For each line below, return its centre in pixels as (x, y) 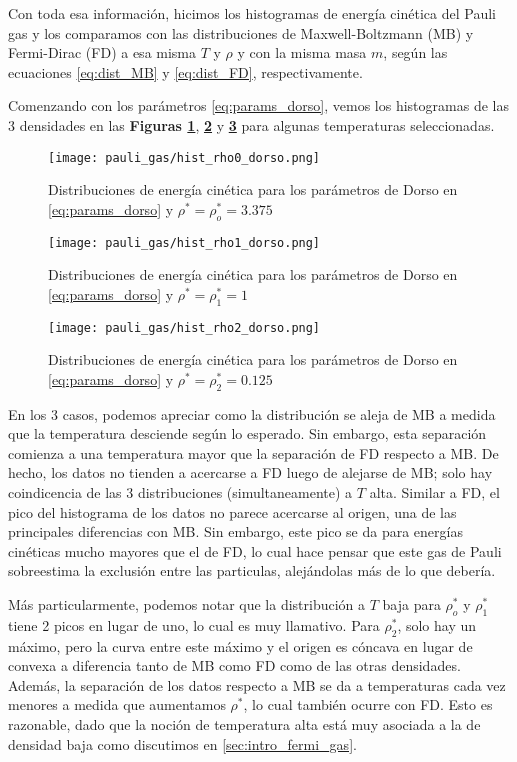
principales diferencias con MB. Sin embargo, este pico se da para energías (235, 531)
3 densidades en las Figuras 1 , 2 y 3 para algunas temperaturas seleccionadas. (251, 124)
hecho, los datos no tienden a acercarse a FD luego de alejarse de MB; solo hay (250, 472)
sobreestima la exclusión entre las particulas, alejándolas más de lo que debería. (252, 570)
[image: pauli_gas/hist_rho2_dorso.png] (184, 327)
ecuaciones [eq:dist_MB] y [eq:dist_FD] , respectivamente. (185, 71)
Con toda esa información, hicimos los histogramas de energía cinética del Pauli (252, 13)
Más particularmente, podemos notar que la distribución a (187, 604)
